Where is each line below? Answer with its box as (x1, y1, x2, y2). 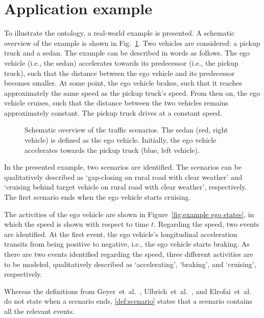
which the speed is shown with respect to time (4, 219, 149, 229)
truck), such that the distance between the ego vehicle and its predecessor (4, 67, 235, 78)
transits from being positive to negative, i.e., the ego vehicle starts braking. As (4, 238, 250, 249)
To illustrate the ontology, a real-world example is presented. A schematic (4, 28, 235, 38)
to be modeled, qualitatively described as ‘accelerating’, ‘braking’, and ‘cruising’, (4, 258, 256, 269)
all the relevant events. (4, 305, 75, 316)
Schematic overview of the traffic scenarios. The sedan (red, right (25, 124, 228, 135)
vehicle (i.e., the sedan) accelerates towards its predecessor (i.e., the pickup (4, 57, 238, 68)
